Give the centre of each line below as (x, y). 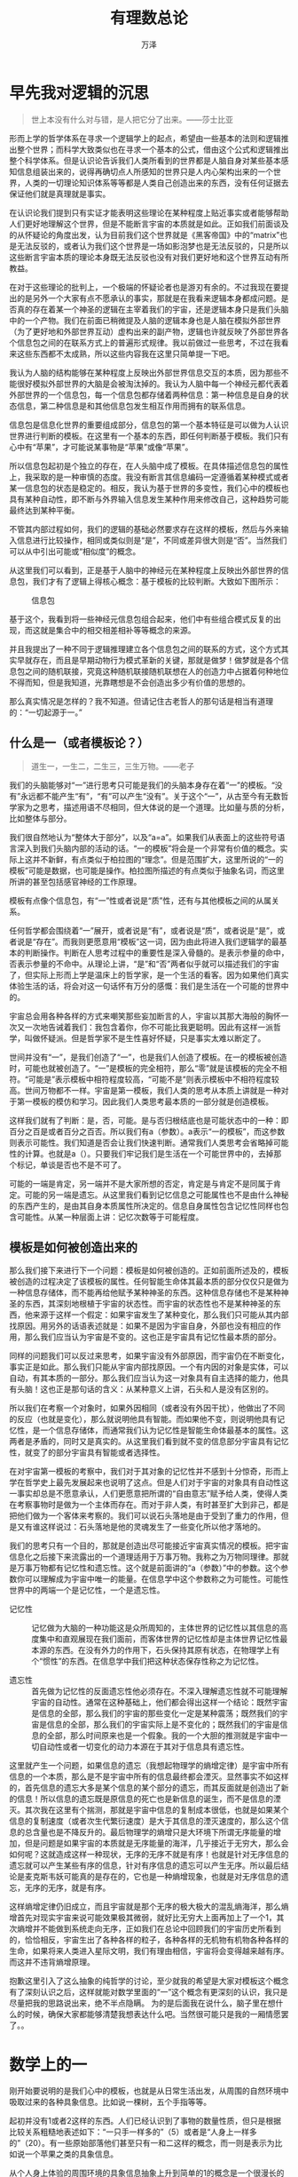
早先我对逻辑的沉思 (79, 93)
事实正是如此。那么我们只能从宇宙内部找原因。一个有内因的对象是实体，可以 (149, 1367)
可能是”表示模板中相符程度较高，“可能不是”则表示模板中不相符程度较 (153, 1079)
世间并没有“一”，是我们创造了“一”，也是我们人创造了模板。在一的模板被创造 (148, 1057)
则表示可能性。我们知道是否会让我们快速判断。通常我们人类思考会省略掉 (141, 1142)
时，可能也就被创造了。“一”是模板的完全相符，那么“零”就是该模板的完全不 (144, 1068)
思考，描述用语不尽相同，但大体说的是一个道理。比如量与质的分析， (164, 807)
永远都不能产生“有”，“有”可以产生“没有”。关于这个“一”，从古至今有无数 (151, 796)
